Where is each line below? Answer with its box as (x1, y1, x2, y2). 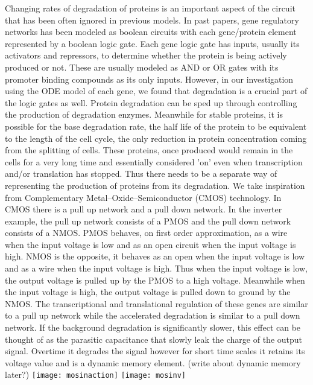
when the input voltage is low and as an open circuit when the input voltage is (5, 238, 296, 250)
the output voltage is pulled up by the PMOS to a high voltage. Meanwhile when (5, 273, 305, 286)
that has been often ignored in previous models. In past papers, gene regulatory (5, 13, 299, 26)
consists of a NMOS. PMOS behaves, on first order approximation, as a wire (5, 226, 288, 239)
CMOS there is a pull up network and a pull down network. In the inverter (5, 203, 282, 215)
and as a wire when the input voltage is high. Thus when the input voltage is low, (5, 262, 308, 275)
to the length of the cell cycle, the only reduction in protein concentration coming (5, 132, 307, 144)
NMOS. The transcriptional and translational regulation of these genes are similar (5, 297, 308, 310)
